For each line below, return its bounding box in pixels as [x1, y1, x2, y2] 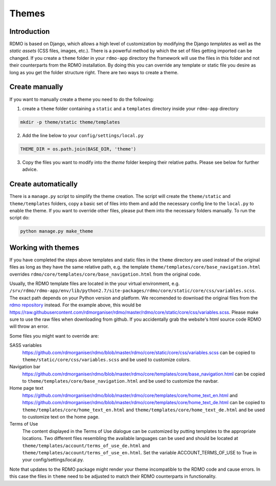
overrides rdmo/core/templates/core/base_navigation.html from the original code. [9, 271, 201, 277]
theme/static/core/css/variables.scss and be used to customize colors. [22, 356, 191, 363]
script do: [9, 215, 30, 221]
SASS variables [9, 342, 42, 348]
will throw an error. [9, 323, 49, 329]
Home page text [9, 385, 43, 391]
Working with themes [9, 243, 79, 252]
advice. [22, 166, 38, 172]
